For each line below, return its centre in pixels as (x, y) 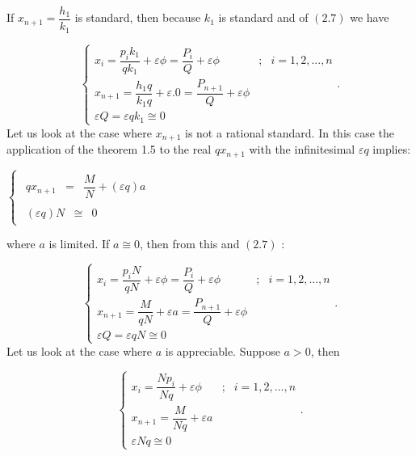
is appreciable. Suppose (223, 350)
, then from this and (190, 244)
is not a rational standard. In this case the (290, 132)
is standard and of (263, 17)
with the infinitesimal (302, 149)
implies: (392, 149)
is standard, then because (138, 17)
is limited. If (79, 244)
